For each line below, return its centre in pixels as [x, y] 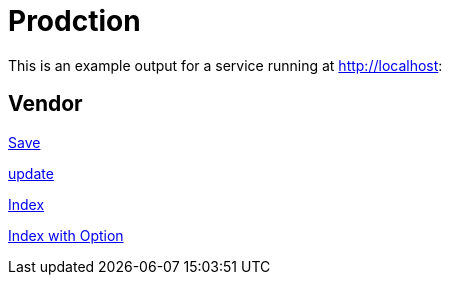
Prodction [74, 21]
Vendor [45, 104]
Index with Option [66, 235]
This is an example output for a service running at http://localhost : [225, 65]
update [31, 173]
